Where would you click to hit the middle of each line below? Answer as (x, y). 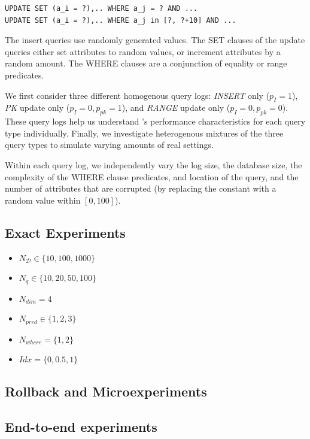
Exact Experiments (65, 232)
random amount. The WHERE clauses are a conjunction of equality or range (146, 63)
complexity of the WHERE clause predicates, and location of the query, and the (152, 176)
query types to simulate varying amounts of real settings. (109, 145)
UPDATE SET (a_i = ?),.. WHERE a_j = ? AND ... (101, 8)
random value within (43, 200)
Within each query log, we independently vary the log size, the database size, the (154, 164)
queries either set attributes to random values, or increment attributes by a (143, 51)
